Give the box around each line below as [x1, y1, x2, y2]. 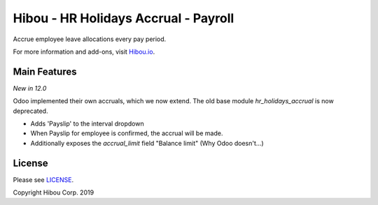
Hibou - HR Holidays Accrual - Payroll [13, 10, 234, 26]
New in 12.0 [13, 84, 47, 92]
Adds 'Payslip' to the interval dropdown [30, 119, 144, 128]
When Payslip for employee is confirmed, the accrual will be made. [30, 129, 223, 137]
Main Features [13, 66, 77, 77]
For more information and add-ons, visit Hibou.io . [13, 47, 155, 56]
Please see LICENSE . [13, 175, 73, 184]
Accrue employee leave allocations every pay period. [13, 35, 167, 43]
